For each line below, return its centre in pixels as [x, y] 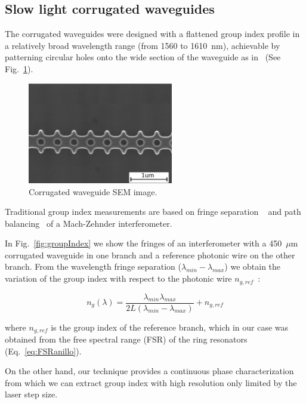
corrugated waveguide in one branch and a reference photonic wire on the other [150, 255]
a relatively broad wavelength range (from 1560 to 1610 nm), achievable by [143, 45]
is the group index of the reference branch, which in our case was [170, 327]
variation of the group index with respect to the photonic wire [118, 278]
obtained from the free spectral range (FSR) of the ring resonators [126, 339]
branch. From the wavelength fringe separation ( [93, 266]
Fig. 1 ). [19, 68]
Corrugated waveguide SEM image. [93, 191]
